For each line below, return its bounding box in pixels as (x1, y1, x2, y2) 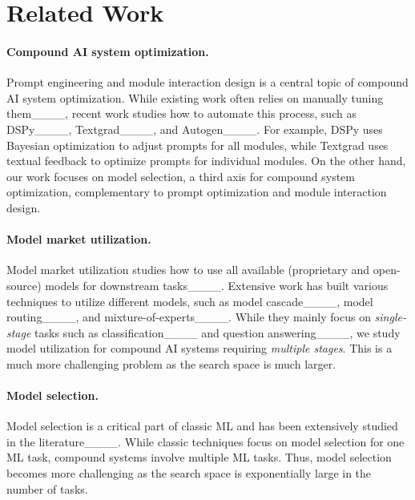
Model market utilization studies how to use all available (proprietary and (6, 261, 370, 278)
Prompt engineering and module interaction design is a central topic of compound (6, 74, 409, 91)
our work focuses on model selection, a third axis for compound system (6, 167, 355, 184)
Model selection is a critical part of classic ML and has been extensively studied (6, 417, 398, 434)
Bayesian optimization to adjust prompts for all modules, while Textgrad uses (6, 136, 389, 153)
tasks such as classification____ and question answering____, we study (34, 324, 401, 341)
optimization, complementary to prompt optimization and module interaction (6, 183, 387, 200)
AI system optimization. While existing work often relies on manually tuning (6, 89, 384, 106)
